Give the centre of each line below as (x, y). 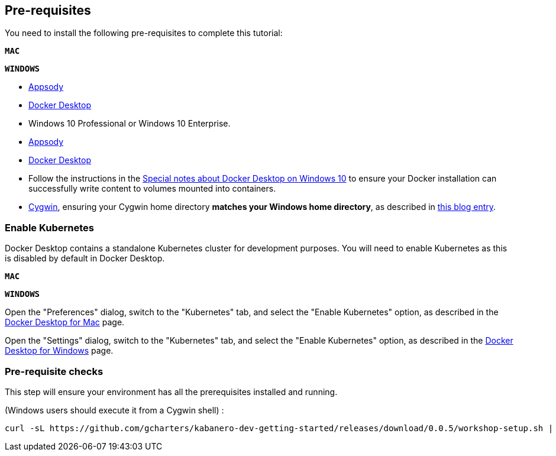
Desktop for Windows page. (59, 351)
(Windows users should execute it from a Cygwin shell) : (114, 410)
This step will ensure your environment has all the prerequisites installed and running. (171, 392)
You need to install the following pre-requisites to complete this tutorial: (144, 33)
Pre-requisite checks (54, 371)
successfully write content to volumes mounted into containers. (152, 189)
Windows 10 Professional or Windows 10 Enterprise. (130, 124)
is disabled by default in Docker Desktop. (85, 258)
